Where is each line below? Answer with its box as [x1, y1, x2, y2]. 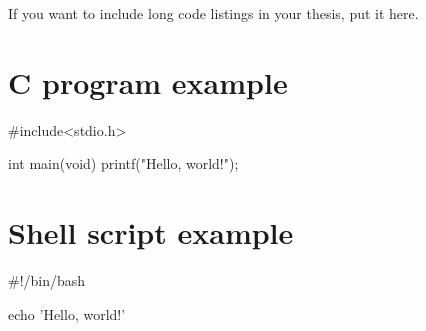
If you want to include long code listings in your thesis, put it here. [8, 3, 419, 23]
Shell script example [8, 212, 294, 253]
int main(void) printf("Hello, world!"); [8, 153, 239, 174]
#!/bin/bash [8, 270, 86, 291]
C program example [8, 61, 288, 102]
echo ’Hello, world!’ [8, 303, 126, 324]
